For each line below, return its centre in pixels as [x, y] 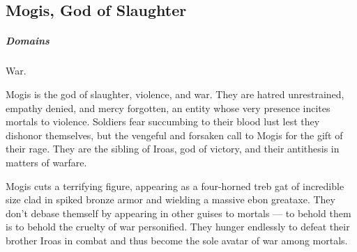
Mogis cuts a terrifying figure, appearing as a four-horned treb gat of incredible [175, 186]
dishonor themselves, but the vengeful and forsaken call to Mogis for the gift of [174, 135]
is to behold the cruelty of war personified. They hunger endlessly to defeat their [178, 227]
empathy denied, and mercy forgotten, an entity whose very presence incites [168, 108]
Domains [28, 41]
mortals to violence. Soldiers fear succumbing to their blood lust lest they [163, 121]
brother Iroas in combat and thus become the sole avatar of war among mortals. [177, 240]
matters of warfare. [46, 162]
